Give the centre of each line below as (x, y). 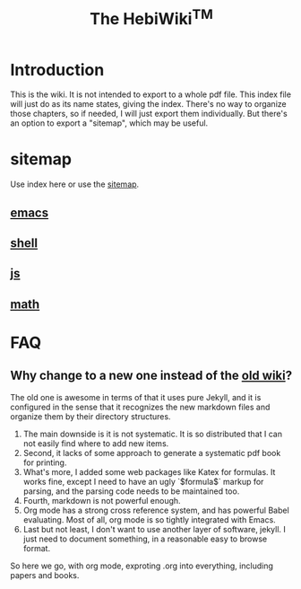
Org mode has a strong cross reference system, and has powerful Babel (156, 510)
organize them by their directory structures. (90, 416)
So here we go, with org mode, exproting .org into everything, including (142, 566)
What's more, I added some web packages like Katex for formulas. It (149, 471)
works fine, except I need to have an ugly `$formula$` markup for (143, 481)
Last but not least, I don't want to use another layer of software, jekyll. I (154, 529)
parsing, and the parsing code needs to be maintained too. (131, 491)
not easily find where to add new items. (96, 443)
